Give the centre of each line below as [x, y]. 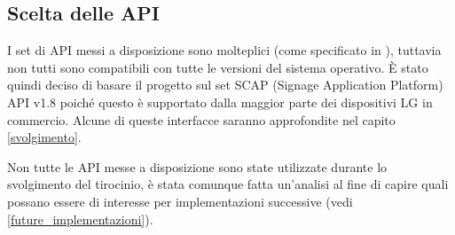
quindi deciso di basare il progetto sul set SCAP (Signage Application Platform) [225, 85]
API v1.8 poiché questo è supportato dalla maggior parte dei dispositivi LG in [220, 102]
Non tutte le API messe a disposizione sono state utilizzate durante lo [197, 166]
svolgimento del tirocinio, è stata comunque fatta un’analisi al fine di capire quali [228, 184]
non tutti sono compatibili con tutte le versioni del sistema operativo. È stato [218, 67]
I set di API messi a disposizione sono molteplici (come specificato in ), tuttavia [224, 50]
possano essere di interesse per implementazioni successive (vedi [180, 201]
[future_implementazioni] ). [80, 219]
